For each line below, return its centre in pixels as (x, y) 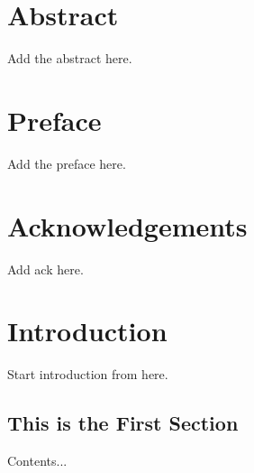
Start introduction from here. (88, 374)
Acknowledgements (127, 225)
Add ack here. (45, 269)
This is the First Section (123, 423)
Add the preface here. (67, 163)
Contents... (37, 461)
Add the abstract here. (70, 58)
